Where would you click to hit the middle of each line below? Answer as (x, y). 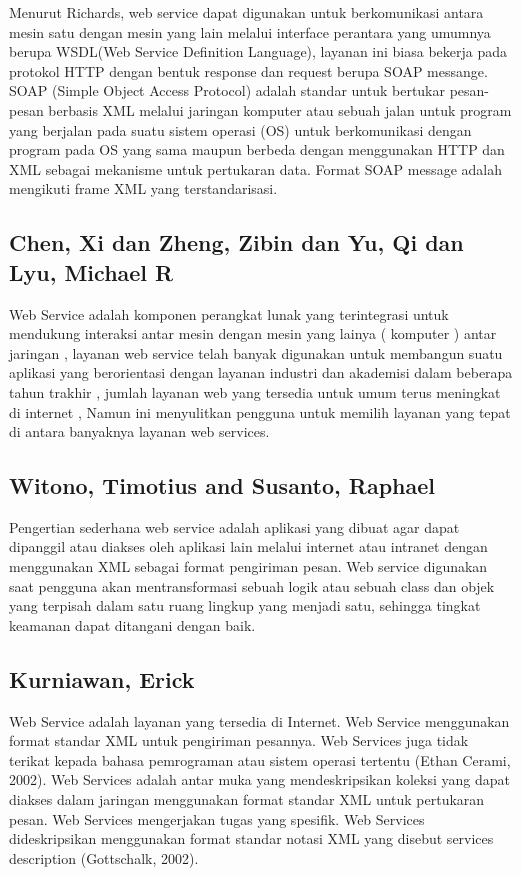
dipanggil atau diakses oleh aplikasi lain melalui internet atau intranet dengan (248, 546)
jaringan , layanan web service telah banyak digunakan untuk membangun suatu (256, 352)
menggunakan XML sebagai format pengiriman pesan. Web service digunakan (248, 566)
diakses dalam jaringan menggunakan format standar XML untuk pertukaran (247, 799)
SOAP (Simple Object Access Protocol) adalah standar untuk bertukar (227, 90)
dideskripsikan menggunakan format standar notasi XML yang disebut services (251, 838)
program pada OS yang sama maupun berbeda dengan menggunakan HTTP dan (257, 149)
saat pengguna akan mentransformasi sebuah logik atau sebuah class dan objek (252, 585)
